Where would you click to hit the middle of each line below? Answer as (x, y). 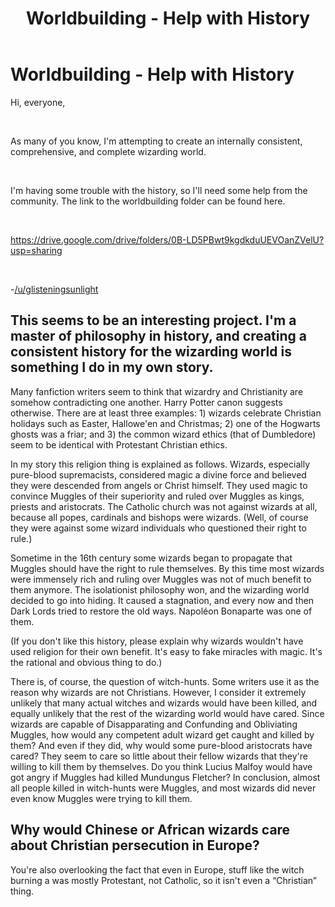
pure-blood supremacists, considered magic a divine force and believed (158, 474)
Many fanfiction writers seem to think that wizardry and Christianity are (157, 391)
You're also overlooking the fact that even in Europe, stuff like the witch (157, 869)
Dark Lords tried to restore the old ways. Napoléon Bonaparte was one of (161, 611)
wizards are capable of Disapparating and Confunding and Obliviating (154, 724)
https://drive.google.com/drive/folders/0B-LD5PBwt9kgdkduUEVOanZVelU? (167, 239)
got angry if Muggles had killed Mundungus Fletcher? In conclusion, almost (165, 777)
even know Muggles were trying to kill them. (101, 798)
